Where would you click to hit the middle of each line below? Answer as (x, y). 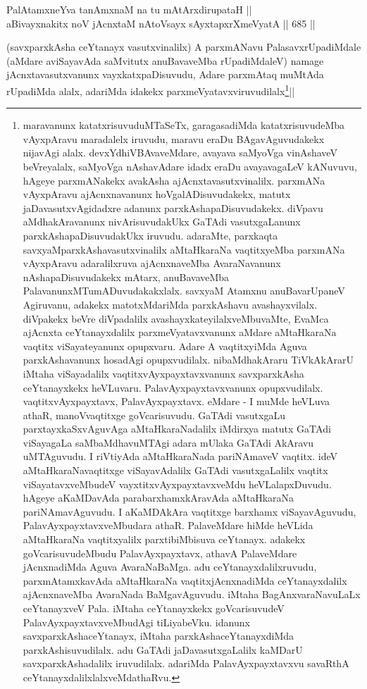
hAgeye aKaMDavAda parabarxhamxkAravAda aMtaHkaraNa (158, 498)
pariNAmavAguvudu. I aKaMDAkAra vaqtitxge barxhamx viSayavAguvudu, (189, 511)
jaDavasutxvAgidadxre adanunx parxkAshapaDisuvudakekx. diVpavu (173, 207)
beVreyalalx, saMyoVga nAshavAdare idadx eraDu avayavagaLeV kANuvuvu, (190, 166)
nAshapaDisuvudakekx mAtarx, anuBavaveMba (126, 277)
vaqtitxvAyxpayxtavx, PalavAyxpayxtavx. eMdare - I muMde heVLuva (176, 401)
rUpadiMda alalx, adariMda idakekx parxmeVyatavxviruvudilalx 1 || (151, 89)
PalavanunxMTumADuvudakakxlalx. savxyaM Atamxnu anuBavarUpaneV (184, 291)
